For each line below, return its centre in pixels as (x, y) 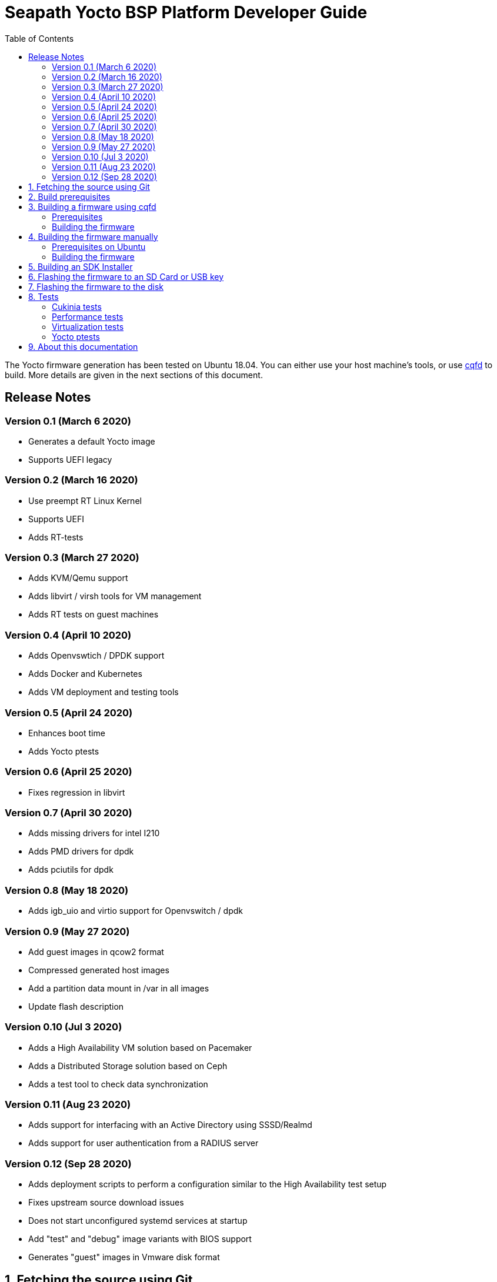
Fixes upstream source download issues (106, 1203)
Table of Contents (39, 38)
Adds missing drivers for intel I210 (94, 833)
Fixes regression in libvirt (77, 792)
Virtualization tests (88, 326)
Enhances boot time (67, 733)
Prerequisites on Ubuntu (99, 246)
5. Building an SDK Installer (81, 266)
